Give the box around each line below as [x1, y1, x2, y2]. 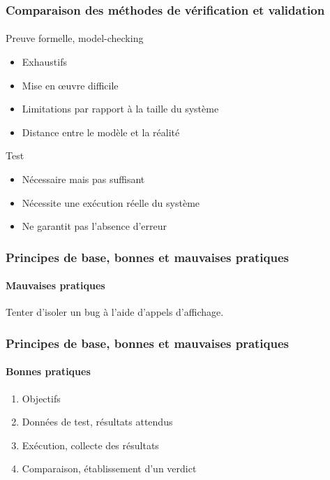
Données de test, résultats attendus [22, 414, 173, 429]
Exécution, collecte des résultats [22, 437, 159, 452]
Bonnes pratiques [6, 364, 91, 379]
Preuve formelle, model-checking [6, 31, 144, 45]
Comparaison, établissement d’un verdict [22, 461, 197, 476]
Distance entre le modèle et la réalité [22, 124, 180, 139]
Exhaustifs [22, 54, 67, 69]
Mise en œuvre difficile [22, 78, 119, 92]
